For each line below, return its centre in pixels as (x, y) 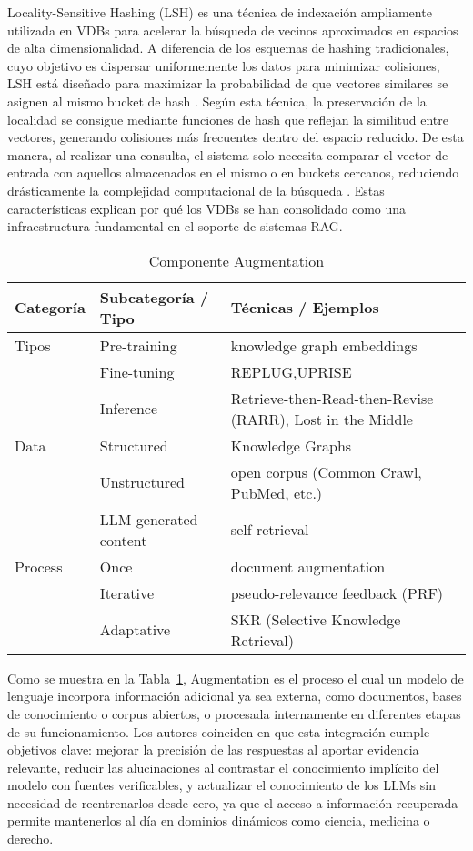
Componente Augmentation (236, 260)
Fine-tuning (137, 371)
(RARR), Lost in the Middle (322, 419)
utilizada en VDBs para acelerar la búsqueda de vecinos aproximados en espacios (233, 30)
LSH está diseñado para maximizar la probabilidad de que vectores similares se (228, 83)
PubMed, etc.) (277, 492)
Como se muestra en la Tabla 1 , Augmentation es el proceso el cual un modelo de (236, 678)
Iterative (127, 593)
